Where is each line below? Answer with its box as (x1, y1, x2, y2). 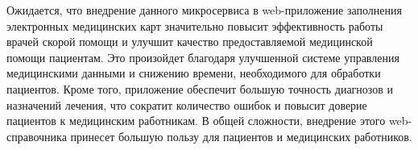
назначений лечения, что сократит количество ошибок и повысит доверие (6, 96, 367, 113)
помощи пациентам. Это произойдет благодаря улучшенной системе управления (6, 48, 399, 65)
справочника (6, 127, 67, 144)
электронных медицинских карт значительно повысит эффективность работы (6, 17, 383, 34)
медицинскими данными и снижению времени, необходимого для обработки (6, 65, 381, 81)
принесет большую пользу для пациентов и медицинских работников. (70, 127, 412, 144)
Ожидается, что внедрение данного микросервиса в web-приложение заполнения (6, 2, 402, 18)
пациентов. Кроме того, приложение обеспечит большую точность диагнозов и (6, 80, 394, 97)
